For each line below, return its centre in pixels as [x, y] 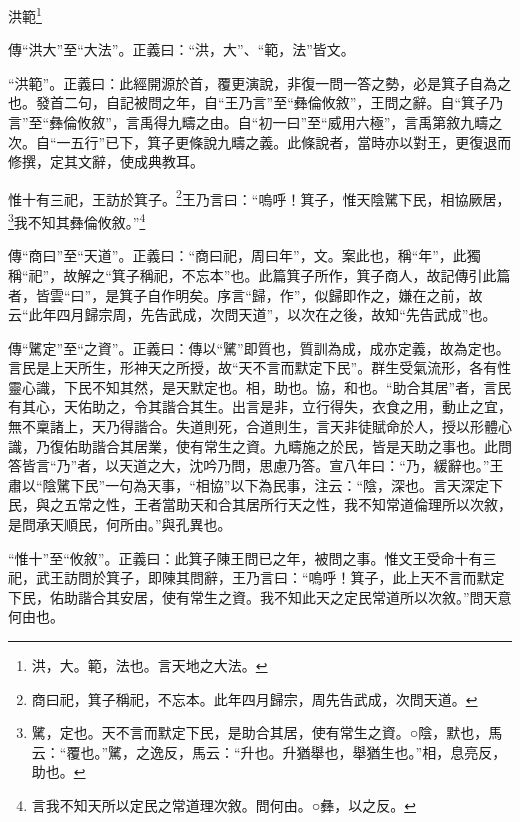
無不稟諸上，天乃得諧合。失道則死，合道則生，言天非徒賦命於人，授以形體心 [260, 426]
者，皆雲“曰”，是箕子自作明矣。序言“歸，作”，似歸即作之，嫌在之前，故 [245, 294]
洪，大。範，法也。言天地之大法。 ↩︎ [149, 665]
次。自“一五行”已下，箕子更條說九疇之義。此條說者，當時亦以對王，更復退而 [260, 141]
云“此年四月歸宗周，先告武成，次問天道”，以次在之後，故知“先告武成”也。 [252, 314]
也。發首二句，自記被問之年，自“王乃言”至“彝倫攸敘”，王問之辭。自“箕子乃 [256, 102]
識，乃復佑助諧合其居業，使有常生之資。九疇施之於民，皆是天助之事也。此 [253, 445]
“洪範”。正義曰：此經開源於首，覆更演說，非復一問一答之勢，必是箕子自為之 [260, 82]
